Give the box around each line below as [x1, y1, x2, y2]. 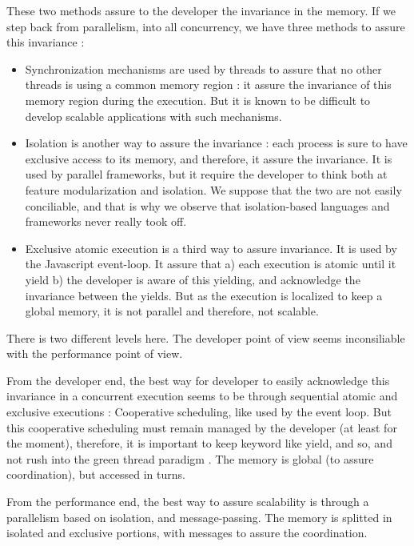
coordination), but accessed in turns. [6, 466, 185, 483]
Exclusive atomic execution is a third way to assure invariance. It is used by [25, 239, 397, 256]
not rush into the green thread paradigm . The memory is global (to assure [6, 450, 374, 467]
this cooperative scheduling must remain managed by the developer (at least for [6, 419, 397, 436]
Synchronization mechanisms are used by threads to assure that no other [25, 60, 382, 77]
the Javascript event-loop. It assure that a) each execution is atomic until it [25, 255, 396, 272]
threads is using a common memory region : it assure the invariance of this [25, 76, 392, 93]
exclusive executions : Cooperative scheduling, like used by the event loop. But [6, 403, 392, 420]
